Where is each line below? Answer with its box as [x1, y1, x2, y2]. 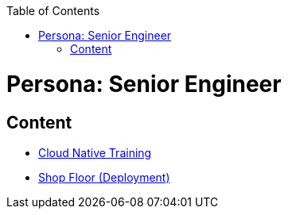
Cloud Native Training [38, 145, 152, 159]
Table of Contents [6, 4, 100, 17]
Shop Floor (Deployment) [38, 170, 170, 184]
